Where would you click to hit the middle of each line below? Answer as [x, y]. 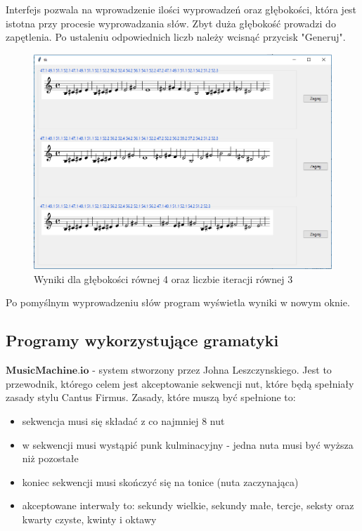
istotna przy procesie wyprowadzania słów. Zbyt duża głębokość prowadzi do [171, 23]
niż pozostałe [50, 458]
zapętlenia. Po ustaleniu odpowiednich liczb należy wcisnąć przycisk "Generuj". [176, 37]
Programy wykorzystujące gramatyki [142, 340]
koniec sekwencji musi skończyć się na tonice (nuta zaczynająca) [160, 481]
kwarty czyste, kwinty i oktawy [89, 519]
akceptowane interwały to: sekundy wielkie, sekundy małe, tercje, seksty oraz [188, 505]
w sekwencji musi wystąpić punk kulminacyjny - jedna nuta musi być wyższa [188, 444]
